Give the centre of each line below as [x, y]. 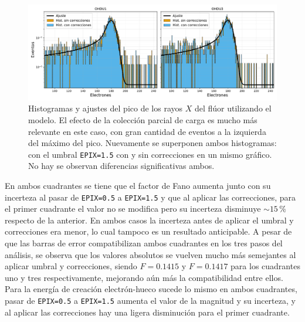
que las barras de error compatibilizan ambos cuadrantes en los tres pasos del [144, 243]
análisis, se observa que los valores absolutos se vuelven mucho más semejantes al [150, 254]
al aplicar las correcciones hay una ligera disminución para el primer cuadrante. [147, 312]
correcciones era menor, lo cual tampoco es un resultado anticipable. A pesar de [148, 231]
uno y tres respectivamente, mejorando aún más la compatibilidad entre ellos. [144, 277]
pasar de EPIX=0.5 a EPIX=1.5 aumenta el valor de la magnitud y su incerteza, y [150, 300]
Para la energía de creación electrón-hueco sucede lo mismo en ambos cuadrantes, [151, 289]
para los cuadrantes [265, 266]
